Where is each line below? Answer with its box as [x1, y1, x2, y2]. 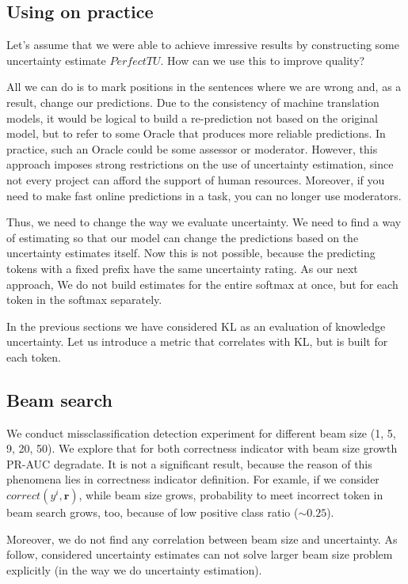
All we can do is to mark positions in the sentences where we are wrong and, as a [6, 78, 402, 95]
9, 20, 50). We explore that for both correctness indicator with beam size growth [6, 440, 398, 457]
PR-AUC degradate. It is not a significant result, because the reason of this [6, 455, 372, 472]
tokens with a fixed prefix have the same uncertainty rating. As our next [6, 260, 358, 276]
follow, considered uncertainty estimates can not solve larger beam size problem [6, 546, 393, 563]
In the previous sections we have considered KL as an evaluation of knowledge [6, 317, 386, 334]
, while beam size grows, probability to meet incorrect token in [78, 487, 383, 503]
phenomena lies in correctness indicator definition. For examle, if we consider [6, 471, 379, 487]
